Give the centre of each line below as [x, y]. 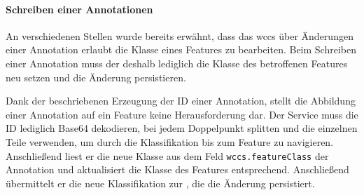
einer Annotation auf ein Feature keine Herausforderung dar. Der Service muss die [182, 114]
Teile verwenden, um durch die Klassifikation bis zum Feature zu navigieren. [170, 141]
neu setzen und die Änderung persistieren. [96, 77]
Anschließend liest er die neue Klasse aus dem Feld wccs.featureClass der [167, 155]
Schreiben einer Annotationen [79, 9]
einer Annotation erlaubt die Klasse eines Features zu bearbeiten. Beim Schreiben [181, 49]
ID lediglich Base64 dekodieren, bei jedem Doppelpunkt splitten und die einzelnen [182, 128]
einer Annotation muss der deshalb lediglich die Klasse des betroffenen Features [177, 63]
